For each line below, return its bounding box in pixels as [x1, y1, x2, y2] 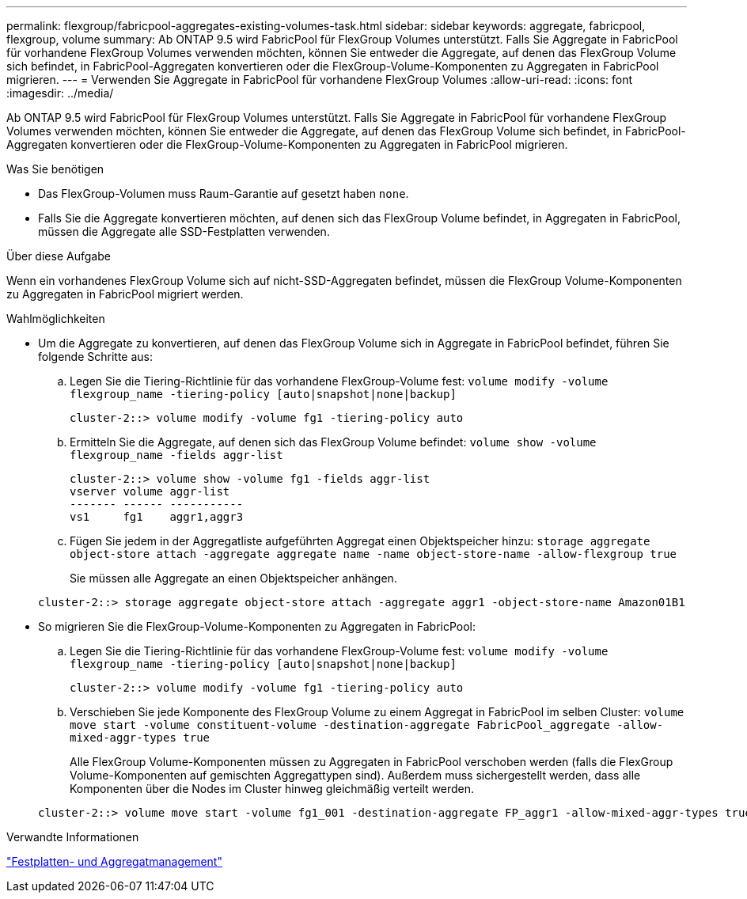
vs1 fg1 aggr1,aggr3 [70, 510, 244, 523]
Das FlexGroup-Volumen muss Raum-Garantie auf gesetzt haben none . [38, 187, 409, 200]
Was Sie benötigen [6, 162, 104, 176]
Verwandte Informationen [6, 830, 139, 844]
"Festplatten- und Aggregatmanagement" [6, 855, 222, 868]
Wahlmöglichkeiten [6, 312, 105, 325]
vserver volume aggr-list [70, 485, 230, 498]
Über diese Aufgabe [6, 249, 111, 263]
